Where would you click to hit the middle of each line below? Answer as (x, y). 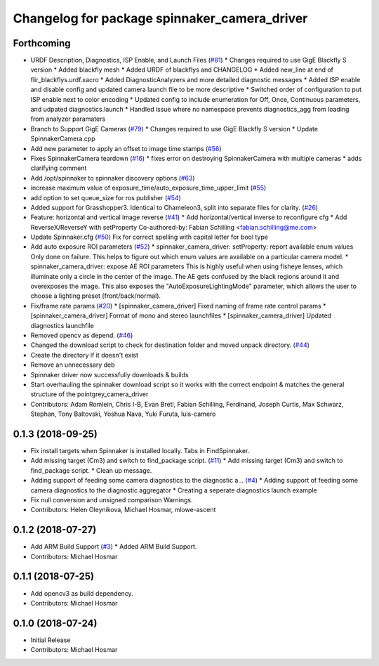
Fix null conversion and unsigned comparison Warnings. (112, 499)
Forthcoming (42, 43)
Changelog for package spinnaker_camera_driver (160, 18)
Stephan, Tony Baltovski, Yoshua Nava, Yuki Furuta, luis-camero (123, 414)
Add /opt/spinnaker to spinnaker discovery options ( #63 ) (113, 178)
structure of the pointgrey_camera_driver (89, 394)
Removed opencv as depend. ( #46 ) (82, 335)
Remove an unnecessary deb (73, 365)
